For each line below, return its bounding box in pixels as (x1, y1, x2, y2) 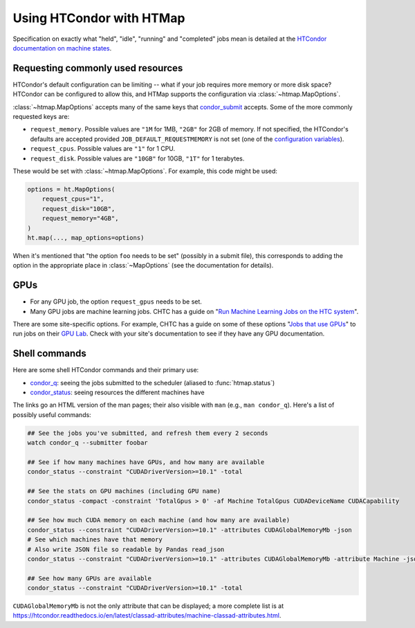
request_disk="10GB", (41, 205, 116, 212)
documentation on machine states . (12, 44, 112, 52)
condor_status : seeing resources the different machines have (30, 388, 205, 397)
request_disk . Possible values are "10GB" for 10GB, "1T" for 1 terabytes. (30, 154, 245, 163)
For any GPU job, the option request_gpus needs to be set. (30, 297, 202, 306)
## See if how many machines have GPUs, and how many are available (27, 458, 265, 466)
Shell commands (12, 348, 86, 360)
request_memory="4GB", (41, 214, 119, 223)
